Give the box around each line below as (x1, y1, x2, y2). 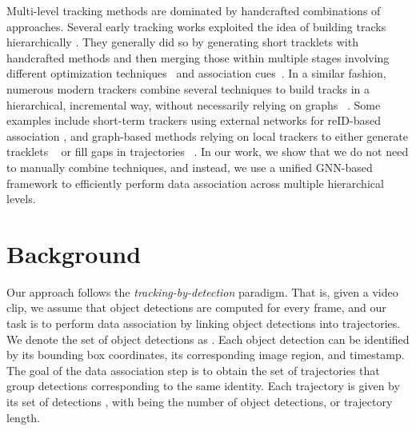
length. (6, 409, 41, 425)
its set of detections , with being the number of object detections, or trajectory (6, 393, 393, 409)
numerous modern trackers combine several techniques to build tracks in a (6, 80, 370, 97)
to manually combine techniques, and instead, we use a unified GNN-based (6, 158, 373, 175)
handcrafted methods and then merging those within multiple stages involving (6, 49, 390, 66)
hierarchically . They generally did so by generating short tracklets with (6, 34, 358, 50)
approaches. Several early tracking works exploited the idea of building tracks (6, 18, 386, 34)
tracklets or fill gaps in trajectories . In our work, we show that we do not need (6, 143, 409, 160)
